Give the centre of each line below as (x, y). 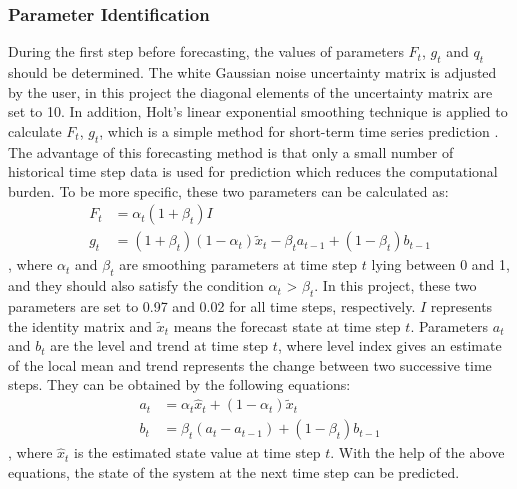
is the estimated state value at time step (197, 452)
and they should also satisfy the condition (136, 285)
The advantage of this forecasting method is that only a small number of (231, 151)
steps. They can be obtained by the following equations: (179, 384)
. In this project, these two (395, 285)
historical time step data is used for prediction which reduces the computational (253, 171)
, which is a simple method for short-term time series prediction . (299, 130)
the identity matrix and (80, 325)
